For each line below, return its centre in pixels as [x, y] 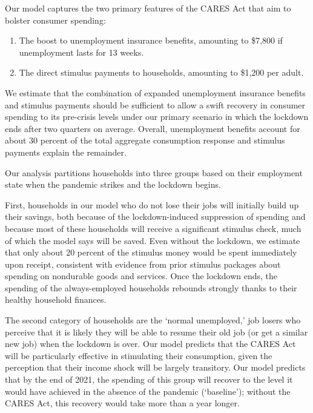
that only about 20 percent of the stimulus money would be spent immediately [151, 252]
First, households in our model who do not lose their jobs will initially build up [152, 204]
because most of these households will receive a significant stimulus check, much [153, 228]
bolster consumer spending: [55, 20]
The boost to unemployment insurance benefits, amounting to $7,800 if [151, 40]
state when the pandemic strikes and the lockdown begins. [113, 184]
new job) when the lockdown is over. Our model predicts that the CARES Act [150, 344]
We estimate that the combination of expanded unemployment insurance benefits [155, 92]
